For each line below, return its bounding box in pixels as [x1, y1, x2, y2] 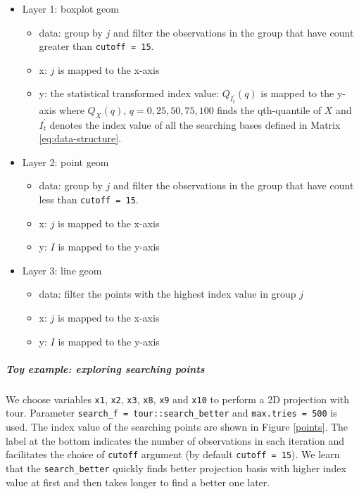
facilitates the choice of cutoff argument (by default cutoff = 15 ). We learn [6, 447, 340, 462]
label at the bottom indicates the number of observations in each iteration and [6, 433, 345, 448]
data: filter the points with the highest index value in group [39, 286, 296, 301]
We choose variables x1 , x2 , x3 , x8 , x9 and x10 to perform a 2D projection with [6, 391, 350, 406]
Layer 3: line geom [22, 262, 102, 277]
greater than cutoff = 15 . [39, 39, 154, 53]
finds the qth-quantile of [217, 102, 322, 117]
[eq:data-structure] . [39, 131, 122, 146]
